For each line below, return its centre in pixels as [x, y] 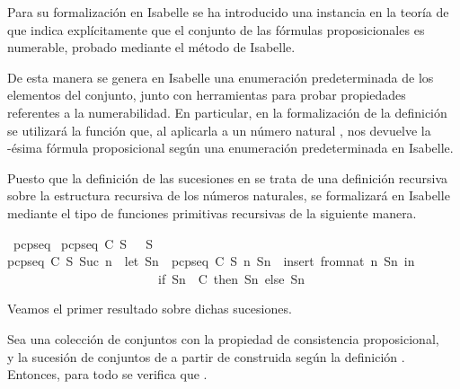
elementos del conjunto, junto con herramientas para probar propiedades [207, 95]
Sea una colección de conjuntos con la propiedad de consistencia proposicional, [223, 338]
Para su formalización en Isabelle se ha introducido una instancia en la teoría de [228, 12]
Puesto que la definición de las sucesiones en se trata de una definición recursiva [228, 177]
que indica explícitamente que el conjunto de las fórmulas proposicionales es [216, 29]
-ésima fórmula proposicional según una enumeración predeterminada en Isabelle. [230, 148]
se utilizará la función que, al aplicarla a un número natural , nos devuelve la [219, 130]
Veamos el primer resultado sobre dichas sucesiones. [150, 309]
